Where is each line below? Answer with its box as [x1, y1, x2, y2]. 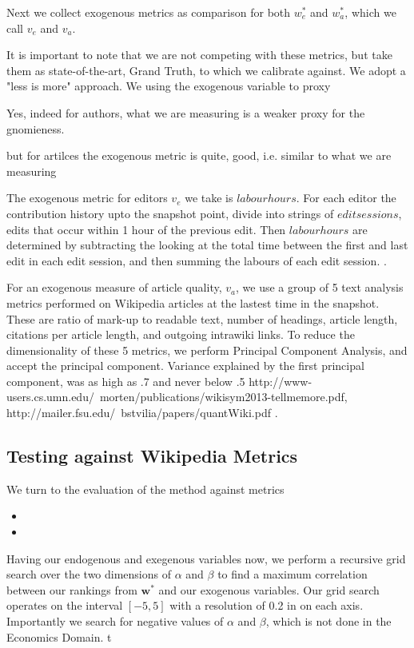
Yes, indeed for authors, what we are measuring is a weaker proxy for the [6, 104, 365, 121]
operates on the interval [6, 597, 123, 614]
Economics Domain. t [6, 628, 112, 645]
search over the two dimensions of [6, 566, 171, 582]
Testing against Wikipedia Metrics [6, 443, 298, 468]
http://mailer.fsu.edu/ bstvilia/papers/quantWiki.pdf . [6, 404, 278, 421]
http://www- [249, 372, 312, 389]
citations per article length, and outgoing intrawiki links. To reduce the [6, 326, 355, 343]
